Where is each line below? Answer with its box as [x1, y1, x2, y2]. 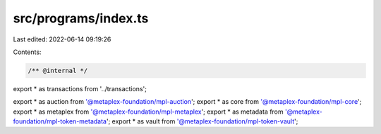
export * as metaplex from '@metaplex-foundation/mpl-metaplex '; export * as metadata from [13, 107, 284, 116]
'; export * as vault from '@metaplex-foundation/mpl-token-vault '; [106, 117, 298, 126]
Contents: [13, 48, 42, 56]
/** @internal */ [28, 67, 88, 74]
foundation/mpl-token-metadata [13, 117, 107, 126]
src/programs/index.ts [13, 11, 149, 26]
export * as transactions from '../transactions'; [13, 84, 147, 93]
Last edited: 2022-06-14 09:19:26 [13, 35, 111, 43]
